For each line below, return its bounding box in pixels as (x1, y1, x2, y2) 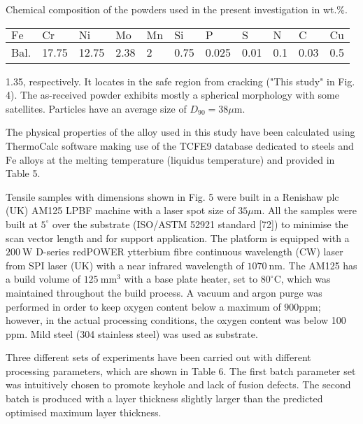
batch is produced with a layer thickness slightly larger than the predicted (6, 391, 323, 406)
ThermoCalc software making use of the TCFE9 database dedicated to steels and (6, 138, 354, 153)
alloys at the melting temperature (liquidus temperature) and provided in (20, 152, 335, 167)
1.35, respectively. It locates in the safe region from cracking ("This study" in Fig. (6, 73, 355, 88)
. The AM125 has (282, 257, 357, 272)
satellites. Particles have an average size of (6, 101, 187, 115)
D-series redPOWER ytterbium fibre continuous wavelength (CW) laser (36, 244, 343, 259)
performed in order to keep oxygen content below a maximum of (6, 299, 281, 313)
